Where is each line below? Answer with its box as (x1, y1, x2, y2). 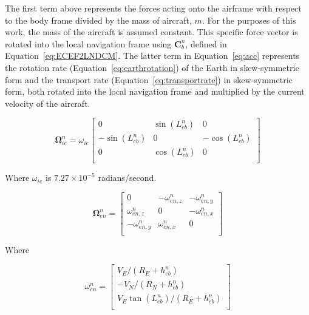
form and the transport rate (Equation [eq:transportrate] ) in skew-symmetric (5, 73, 293, 86)
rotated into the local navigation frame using (5, 37, 172, 50)
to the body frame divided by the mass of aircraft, (5, 13, 192, 26)
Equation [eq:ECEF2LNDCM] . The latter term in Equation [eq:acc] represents (5, 49, 300, 62)
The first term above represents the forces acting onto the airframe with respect (5, 2, 302, 14)
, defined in (185, 37, 227, 50)
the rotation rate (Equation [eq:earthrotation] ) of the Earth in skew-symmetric (5, 61, 299, 73)
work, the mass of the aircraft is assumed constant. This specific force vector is (5, 25, 298, 38)
